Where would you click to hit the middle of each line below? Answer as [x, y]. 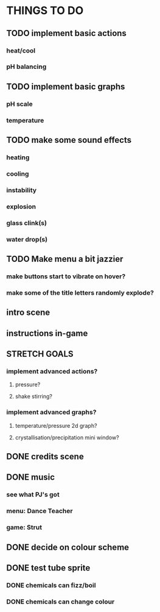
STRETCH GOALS [40, 354]
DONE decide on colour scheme [68, 547]
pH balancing [26, 67]
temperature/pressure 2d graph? [56, 425]
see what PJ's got [33, 495]
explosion [21, 206]
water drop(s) [27, 239]
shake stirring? [34, 397]
